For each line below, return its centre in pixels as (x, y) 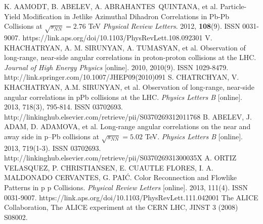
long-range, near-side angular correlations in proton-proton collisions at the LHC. (130, 57)
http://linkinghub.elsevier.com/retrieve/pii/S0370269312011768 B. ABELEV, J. (128, 116)
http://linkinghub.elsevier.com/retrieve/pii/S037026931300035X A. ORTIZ (120, 158)
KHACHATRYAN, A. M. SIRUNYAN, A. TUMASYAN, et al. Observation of (125, 47)
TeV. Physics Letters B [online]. (194, 136)
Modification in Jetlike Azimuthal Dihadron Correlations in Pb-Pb (126, 16)
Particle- (233, 6)
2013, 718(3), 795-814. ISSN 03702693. (63, 107)
